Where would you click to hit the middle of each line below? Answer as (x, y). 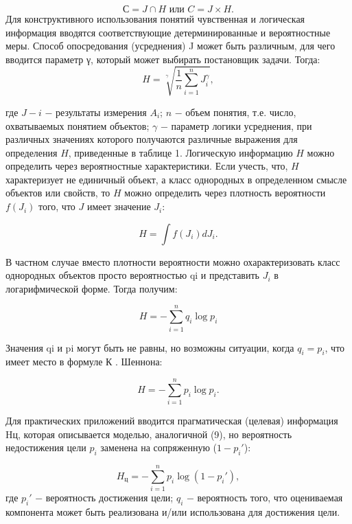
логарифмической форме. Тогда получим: (92, 288)
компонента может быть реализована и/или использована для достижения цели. (173, 512)
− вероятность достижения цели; (104, 498)
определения (32, 152)
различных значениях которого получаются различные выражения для (152, 139)
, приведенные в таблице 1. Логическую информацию (180, 152)
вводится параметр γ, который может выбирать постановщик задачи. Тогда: (163, 59)
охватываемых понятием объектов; (78, 125)
